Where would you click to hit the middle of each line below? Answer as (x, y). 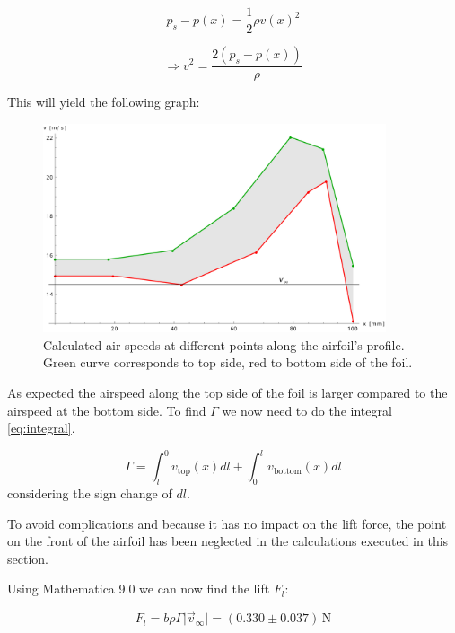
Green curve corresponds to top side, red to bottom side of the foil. (228, 362)
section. (28, 558)
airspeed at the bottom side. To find (107, 410)
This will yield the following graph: (104, 102)
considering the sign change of (90, 493)
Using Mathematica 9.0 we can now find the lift (139, 589)
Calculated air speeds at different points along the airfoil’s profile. (224, 344)
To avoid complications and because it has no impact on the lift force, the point (227, 523)
